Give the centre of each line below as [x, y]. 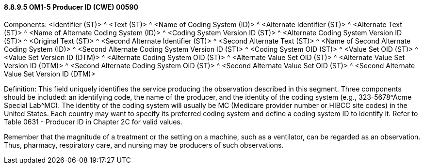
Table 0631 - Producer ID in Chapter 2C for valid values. [93, 122]
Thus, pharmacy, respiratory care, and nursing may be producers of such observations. [144, 145]
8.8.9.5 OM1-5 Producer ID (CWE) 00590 [71, 7]
